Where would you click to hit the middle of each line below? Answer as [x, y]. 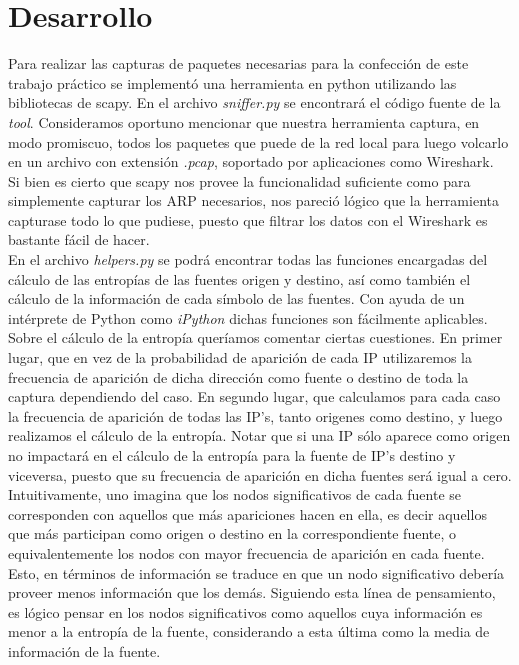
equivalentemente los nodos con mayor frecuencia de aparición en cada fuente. [246, 552]
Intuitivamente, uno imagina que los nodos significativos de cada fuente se [235, 494]
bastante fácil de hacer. [79, 239]
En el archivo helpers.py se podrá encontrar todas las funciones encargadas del [248, 259]
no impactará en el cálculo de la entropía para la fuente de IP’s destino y [232, 455]
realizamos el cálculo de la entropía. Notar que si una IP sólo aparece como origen [259, 435]
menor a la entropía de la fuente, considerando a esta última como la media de [249, 631]
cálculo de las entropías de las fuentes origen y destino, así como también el [239, 278]
